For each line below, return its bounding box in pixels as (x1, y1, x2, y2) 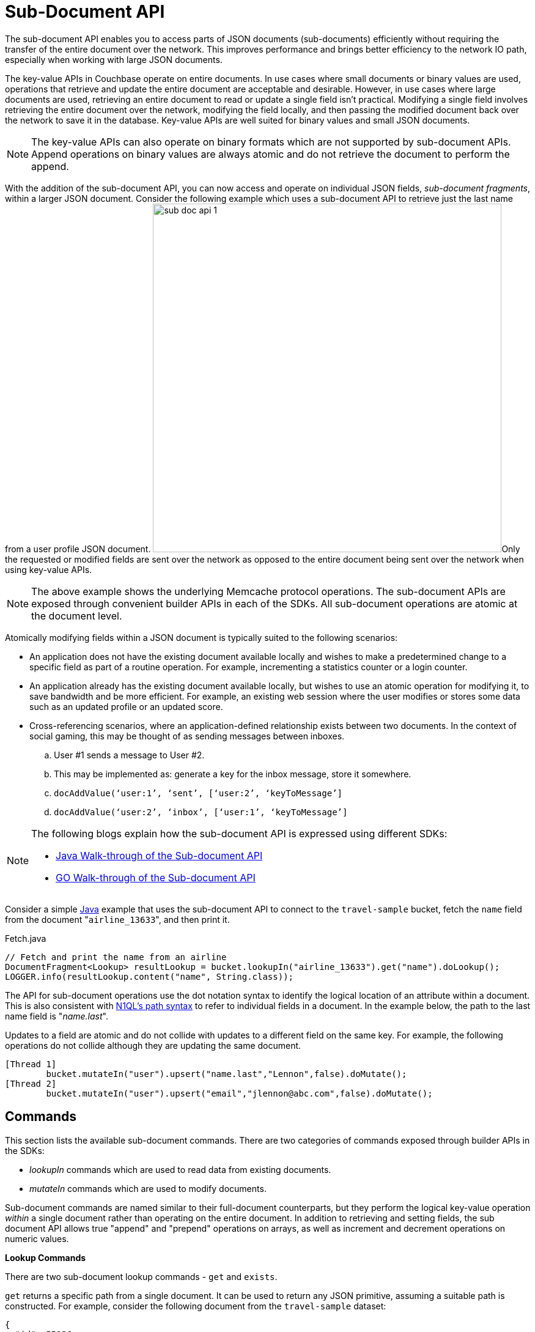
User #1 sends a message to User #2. (54, 749, 205, 760)
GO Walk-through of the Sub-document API (56, 871, 256, 884)
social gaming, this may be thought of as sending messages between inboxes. (29, 730, 345, 741)
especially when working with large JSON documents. (5, 54, 223, 65)
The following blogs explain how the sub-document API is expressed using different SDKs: (31, 827, 448, 840)
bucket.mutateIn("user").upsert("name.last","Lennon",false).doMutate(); (46, 1068, 407, 1079)
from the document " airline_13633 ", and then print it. (5, 914, 230, 925)
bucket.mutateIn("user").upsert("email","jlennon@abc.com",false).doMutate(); (46, 1088, 433, 1098)
